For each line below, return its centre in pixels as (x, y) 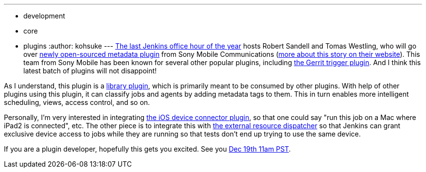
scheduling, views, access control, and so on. (77, 102)
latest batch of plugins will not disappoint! (90, 71)
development (44, 16)
